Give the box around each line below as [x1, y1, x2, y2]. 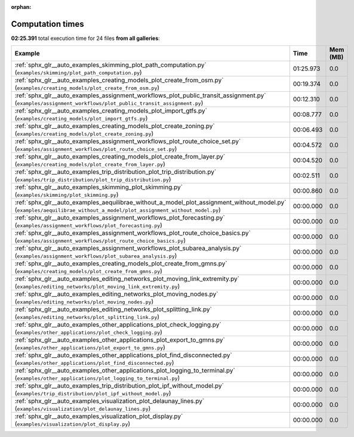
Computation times [11, 18, 84, 29]
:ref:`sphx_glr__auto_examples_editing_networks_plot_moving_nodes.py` [14, 290, 218, 298]
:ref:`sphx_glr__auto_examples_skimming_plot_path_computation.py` [14, 61, 207, 69]
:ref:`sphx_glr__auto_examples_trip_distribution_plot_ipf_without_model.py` [14, 382, 224, 390]
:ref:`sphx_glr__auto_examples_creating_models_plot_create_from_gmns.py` [14, 259, 227, 268]
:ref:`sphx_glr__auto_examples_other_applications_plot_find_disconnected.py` [14, 351, 232, 359]
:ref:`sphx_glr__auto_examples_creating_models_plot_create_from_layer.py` [14, 153, 226, 161]
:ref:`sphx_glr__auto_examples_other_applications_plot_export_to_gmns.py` [14, 336, 225, 344]
